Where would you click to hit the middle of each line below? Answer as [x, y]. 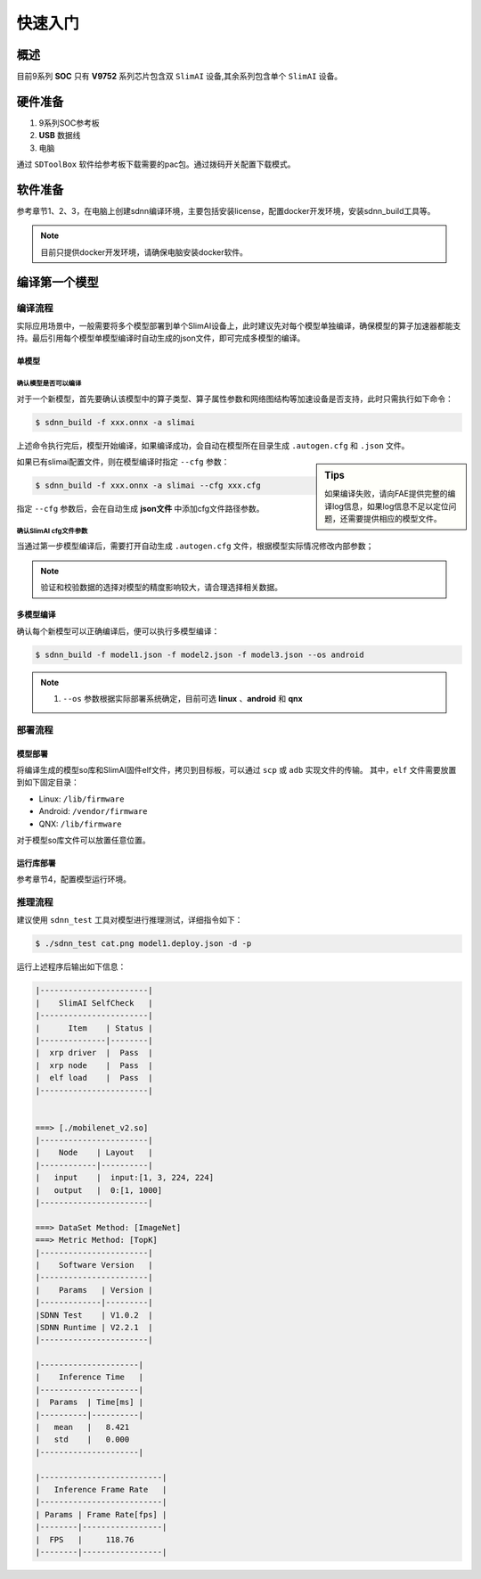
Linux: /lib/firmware [82, 799]
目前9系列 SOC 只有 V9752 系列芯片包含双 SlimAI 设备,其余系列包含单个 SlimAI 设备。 [179, 77]
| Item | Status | [94, 1028]
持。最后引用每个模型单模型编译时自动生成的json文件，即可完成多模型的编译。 [161, 338]
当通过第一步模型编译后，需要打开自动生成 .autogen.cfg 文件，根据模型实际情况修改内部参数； [195, 546]
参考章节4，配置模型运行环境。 [74, 879]
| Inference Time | [90, 1377]
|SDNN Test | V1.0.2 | [94, 1315]
